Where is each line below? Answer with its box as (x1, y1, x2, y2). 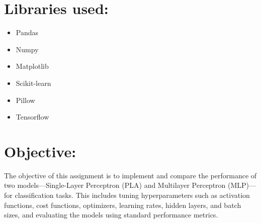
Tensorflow (16, 111, 49, 122)
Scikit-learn (16, 77, 51, 88)
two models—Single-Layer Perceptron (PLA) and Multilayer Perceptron (4, 180, 226, 190)
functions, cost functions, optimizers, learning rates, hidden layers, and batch (4, 199, 241, 210)
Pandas (16, 27, 39, 38)
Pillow (16, 94, 35, 105)
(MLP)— (228, 180, 256, 190)
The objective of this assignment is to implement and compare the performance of (4, 170, 257, 180)
